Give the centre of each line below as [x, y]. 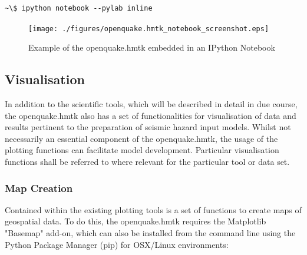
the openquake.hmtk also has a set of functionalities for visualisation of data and [151, 115]
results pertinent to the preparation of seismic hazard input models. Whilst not [148, 127]
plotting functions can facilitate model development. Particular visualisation [142, 150]
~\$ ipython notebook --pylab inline [79, 8]
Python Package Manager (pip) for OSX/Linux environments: [117, 244]
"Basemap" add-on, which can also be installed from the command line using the [150, 233]
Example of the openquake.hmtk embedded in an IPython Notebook [152, 47]
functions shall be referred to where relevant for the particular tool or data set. [147, 162]
